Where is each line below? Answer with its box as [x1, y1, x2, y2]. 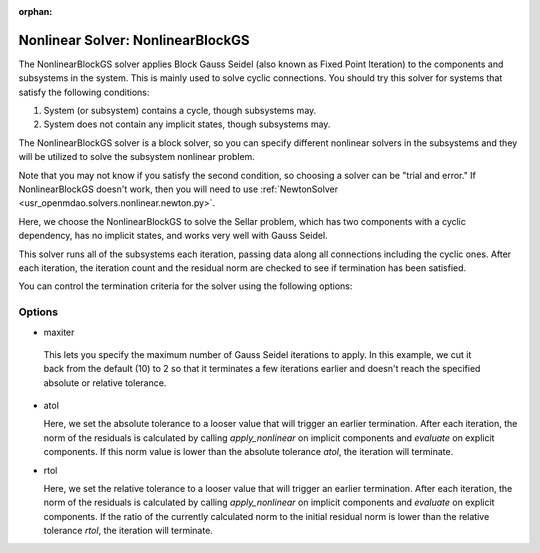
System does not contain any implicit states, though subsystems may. [43, 118, 331, 130]
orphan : [18, 6, 53, 17]
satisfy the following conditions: [18, 86, 150, 98]
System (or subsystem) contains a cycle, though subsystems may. [43, 105, 317, 117]
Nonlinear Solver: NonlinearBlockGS [18, 31, 250, 49]
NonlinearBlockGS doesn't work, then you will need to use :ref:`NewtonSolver [18, 183, 339, 195]
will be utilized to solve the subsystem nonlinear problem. [18, 151, 255, 163]
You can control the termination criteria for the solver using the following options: [18, 280, 353, 292]
